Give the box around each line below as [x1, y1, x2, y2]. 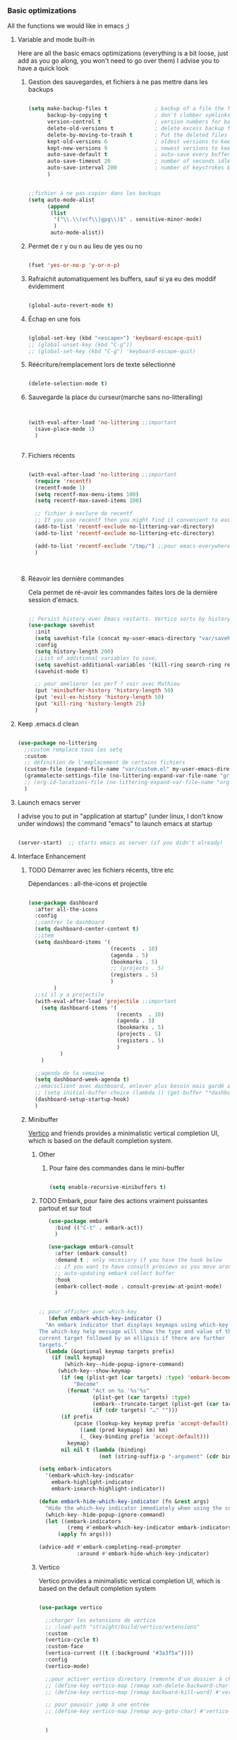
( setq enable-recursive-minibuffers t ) [49, 1183, 167, 1190]
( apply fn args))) [57, 1531, 112, 1538]
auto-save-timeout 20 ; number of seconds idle [47, 158, 231, 165]
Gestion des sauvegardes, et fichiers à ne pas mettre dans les [28, 78, 208, 86]
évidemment [28, 282, 65, 290]
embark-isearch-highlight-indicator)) [51, 1486, 166, 1493]
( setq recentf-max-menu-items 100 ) [34, 490, 140, 498]
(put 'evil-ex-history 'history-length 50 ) [34, 694, 164, 701]
